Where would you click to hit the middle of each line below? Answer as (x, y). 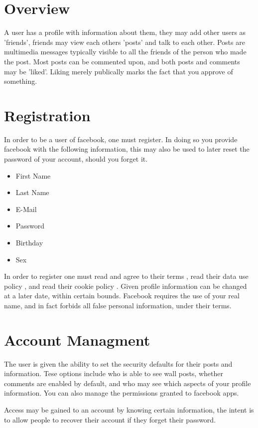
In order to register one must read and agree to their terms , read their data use (126, 276)
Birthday (29, 242)
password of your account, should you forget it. (76, 159)
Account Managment (77, 339)
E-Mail (26, 209)
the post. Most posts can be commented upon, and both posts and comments (122, 61)
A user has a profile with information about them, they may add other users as (125, 32)
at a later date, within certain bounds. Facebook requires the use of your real (122, 296)
